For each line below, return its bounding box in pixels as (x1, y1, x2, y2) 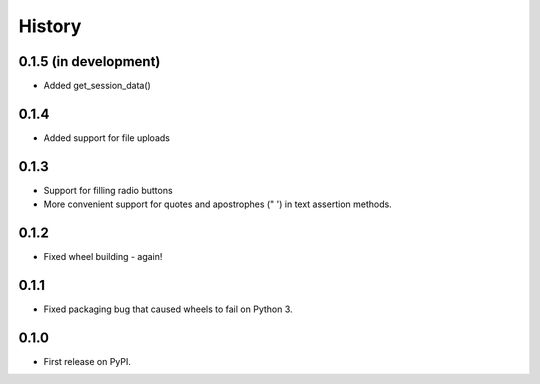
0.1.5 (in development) (18, 53, 161, 70)
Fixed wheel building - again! (43, 251, 163, 263)
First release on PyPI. (43, 355, 132, 367)
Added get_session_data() (43, 80, 152, 92)
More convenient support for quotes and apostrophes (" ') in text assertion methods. (43, 198, 392, 210)
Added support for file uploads (43, 131, 170, 144)
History (18, 15, 82, 37)
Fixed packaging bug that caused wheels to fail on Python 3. (43, 303, 294, 315)
